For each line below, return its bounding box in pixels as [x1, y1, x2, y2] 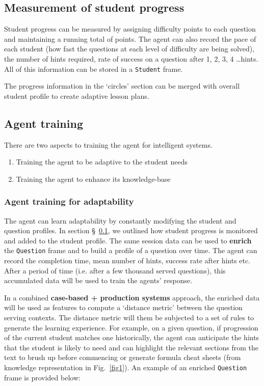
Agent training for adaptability [4, 195, 134, 208]
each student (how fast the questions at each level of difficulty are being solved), [4, 43, 255, 54]
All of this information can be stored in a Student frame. [4, 63, 183, 74]
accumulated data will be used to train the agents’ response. [4, 275, 193, 286]
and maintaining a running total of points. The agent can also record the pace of [4, 33, 256, 44]
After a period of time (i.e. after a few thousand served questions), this [4, 265, 226, 275]
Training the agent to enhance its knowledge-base [16, 173, 171, 184]
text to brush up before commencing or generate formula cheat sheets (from [4, 352, 241, 363]
